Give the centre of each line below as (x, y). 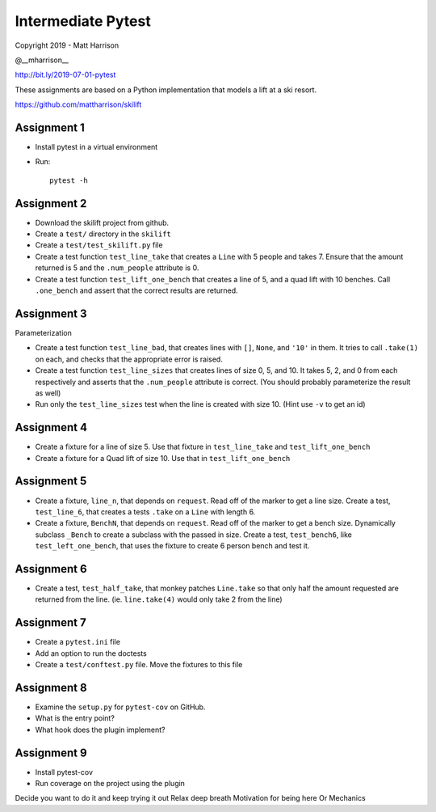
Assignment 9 (51, 753)
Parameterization (43, 332)
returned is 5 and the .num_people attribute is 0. (117, 268)
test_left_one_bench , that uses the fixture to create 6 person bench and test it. (172, 546)
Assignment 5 (51, 481)
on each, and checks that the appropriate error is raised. (129, 359)
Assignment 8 (51, 687)
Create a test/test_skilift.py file (99, 245)
